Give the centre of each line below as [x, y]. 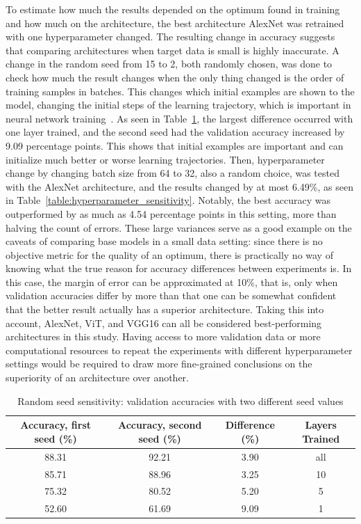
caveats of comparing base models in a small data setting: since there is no [164, 241]
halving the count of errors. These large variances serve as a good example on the [179, 227]
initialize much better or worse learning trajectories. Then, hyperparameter [165, 159]
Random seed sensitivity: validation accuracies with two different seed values [180, 400]
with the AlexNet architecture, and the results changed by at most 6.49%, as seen [179, 186]
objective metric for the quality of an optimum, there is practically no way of [169, 254]
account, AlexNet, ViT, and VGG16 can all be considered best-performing [164, 323]
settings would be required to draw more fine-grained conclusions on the [159, 364]
